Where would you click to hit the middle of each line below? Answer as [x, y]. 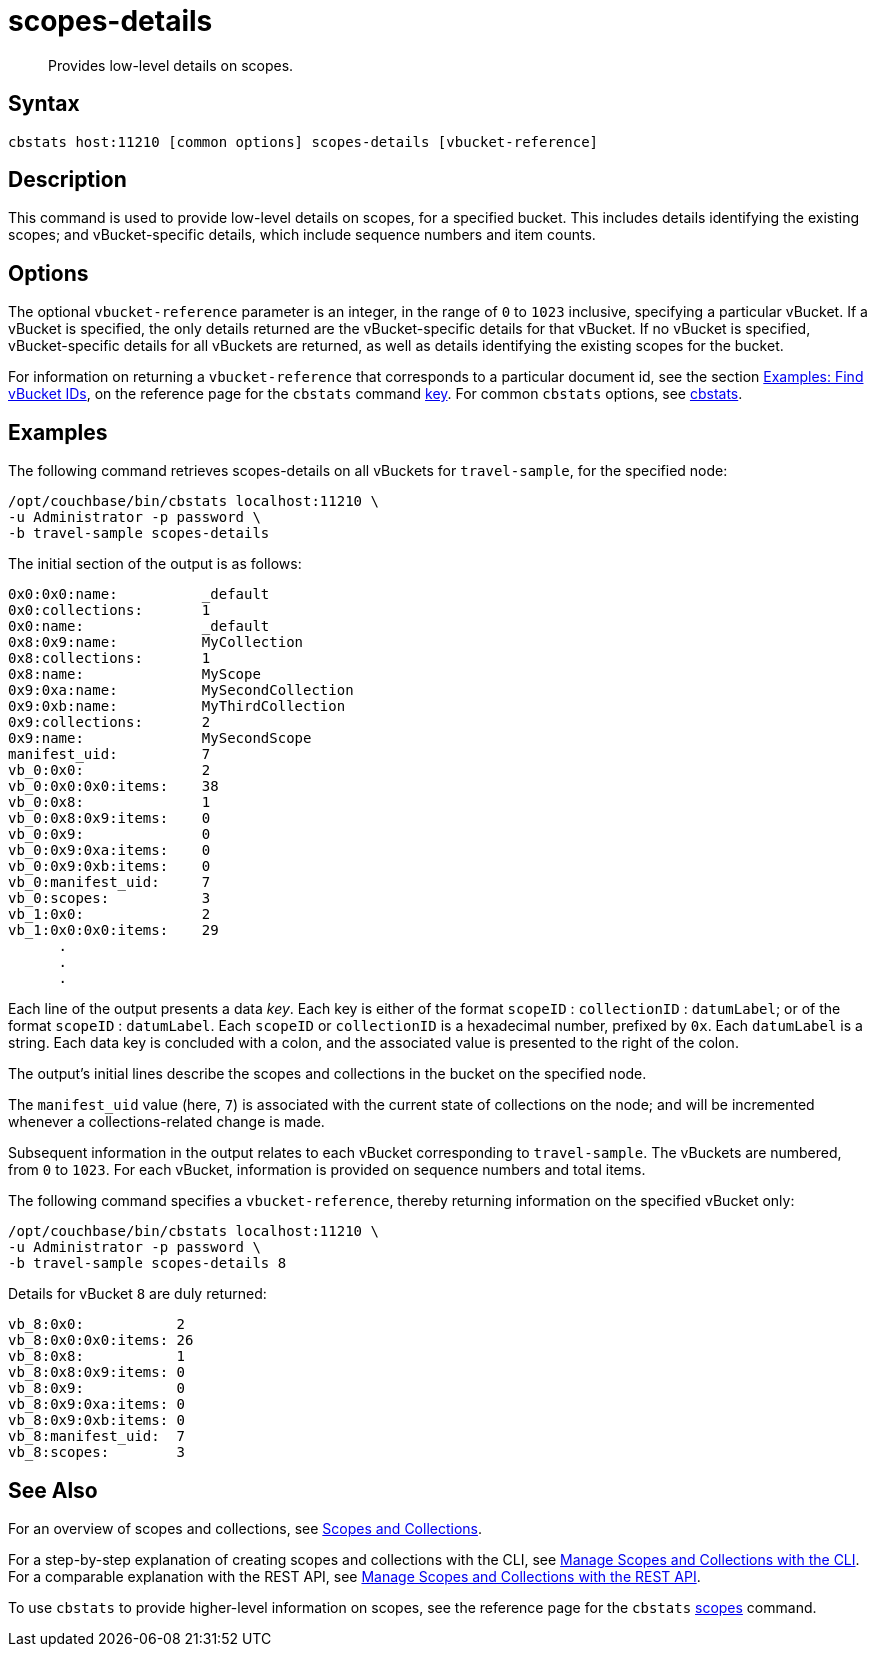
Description [67, 180]
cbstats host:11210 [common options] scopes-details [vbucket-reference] [303, 141]
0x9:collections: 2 [109, 722]
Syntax [44, 104]
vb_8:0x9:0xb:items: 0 [97, 1420]
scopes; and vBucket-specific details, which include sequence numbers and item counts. [302, 235]
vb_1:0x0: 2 [109, 914]
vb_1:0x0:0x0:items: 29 [113, 930]
